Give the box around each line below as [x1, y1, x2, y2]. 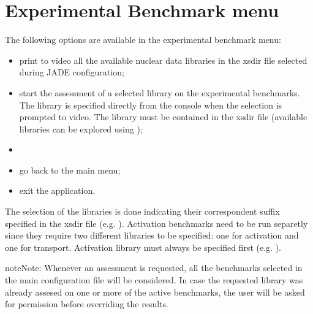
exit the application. [19, 184, 96, 197]
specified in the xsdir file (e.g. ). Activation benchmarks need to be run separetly [5, 216, 308, 229]
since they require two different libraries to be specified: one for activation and [5, 229, 299, 242]
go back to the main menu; [19, 163, 121, 176]
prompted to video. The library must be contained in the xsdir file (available [19, 110, 307, 123]
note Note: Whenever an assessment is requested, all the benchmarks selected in [5, 261, 303, 274]
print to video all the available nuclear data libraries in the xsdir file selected [19, 53, 307, 66]
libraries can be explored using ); [19, 122, 143, 135]
